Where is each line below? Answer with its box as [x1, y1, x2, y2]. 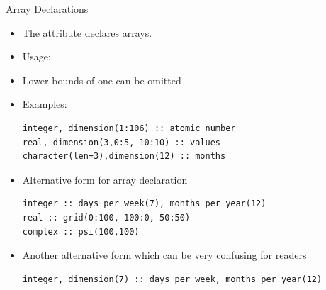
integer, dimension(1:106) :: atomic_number [22, 123, 236, 133]
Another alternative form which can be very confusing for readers [22, 247, 307, 262]
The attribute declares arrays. [22, 25, 152, 40]
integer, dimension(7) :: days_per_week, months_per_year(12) [22, 274, 322, 284]
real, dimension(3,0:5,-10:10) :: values [22, 137, 220, 147]
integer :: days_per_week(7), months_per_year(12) [22, 199, 266, 209]
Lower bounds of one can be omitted [22, 72, 181, 87]
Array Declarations [6, 1, 89, 16]
